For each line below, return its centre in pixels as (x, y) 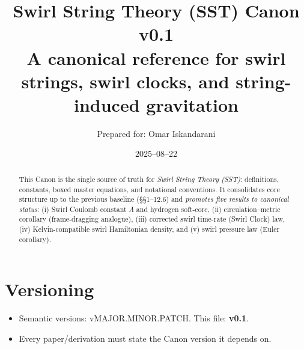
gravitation (192, 104)
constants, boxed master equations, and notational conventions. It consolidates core (149, 189)
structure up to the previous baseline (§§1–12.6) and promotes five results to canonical (154, 199)
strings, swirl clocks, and (125, 81)
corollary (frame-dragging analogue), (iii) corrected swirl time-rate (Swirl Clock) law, (152, 219)
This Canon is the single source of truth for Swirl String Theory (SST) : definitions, (149, 179)
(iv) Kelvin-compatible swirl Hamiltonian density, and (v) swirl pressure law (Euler (149, 229)
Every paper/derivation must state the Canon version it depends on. (145, 338)
